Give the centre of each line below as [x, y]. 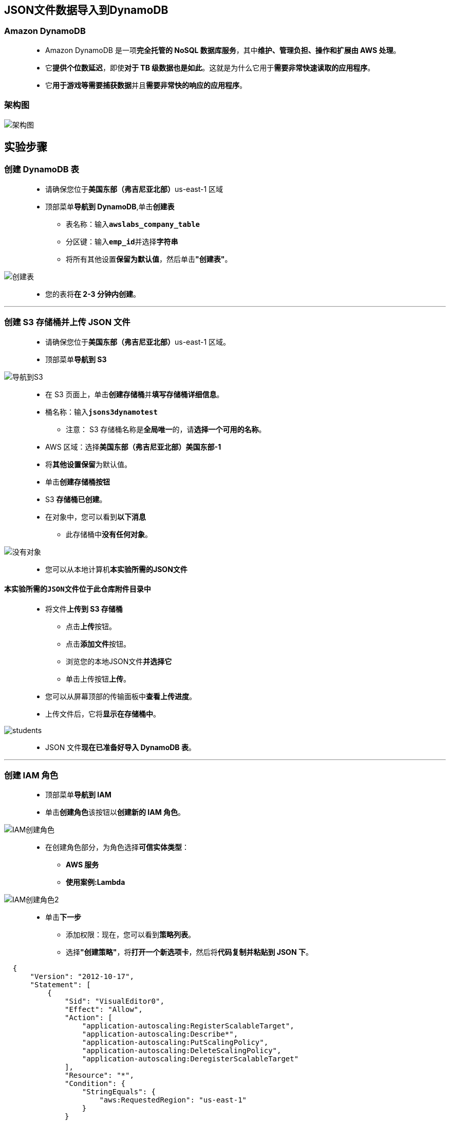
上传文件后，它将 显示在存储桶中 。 [103, 714]
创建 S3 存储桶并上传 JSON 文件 [67, 322]
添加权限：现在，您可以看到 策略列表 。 [130, 935]
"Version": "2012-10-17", [82, 977]
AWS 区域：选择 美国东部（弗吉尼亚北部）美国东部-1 [133, 447]
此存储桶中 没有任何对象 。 [109, 534]
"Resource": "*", [99, 1075]
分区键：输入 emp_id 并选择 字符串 [122, 241]
